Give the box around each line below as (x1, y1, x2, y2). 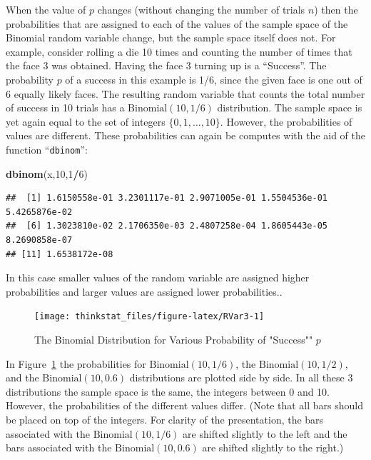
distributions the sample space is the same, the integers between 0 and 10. (6, 384, 330, 399)
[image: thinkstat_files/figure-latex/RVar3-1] (34, 311, 265, 322)
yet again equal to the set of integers (6, 114, 166, 129)
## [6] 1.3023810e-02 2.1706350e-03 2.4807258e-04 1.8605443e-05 (6, 221, 328, 231)
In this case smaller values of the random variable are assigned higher (6, 270, 310, 285)
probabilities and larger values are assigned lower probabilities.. (6, 284, 283, 299)
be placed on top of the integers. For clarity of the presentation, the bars (6, 411, 324, 426)
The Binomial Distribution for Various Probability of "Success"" (34, 332, 313, 346)
